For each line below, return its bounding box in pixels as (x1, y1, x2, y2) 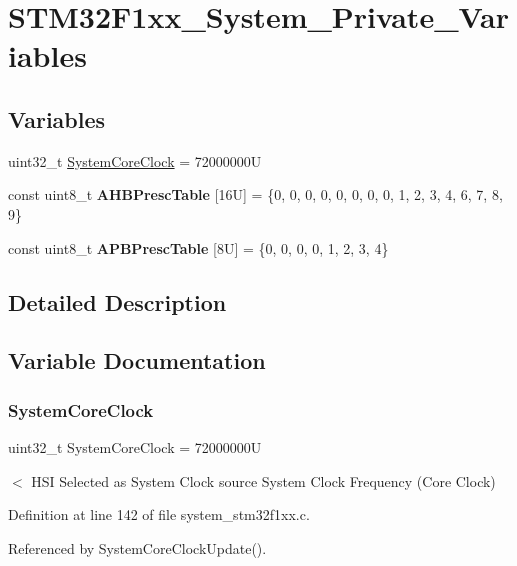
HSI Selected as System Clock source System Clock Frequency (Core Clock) (31, 470, 496, 491)
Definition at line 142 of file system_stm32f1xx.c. (8, 504, 310, 525)
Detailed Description (8, 286, 227, 317)
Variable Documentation (8, 345, 266, 376)
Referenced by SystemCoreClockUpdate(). (8, 537, 267, 558)
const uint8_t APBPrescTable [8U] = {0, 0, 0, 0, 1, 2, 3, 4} (8, 237, 389, 258)
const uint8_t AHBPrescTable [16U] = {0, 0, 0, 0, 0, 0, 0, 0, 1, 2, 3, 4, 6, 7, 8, (8, 184, 503, 205)
